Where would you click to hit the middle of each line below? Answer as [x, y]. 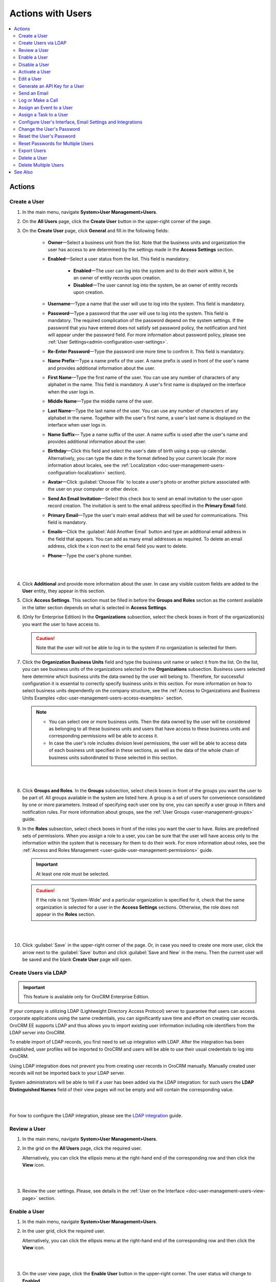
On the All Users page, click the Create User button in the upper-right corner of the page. [117, 221]
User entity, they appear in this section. [64, 591]
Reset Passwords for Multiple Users [56, 143]
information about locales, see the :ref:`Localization [102, 465]
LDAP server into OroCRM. [38, 1033]
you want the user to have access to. [61, 624]
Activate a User [35, 71]
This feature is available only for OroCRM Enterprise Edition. [86, 997]
